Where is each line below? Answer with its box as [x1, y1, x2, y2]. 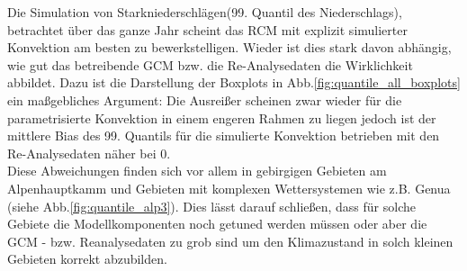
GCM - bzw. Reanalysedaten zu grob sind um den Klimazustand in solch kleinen [7, 231, 454, 250]
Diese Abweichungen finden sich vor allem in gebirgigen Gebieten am [7, 161, 387, 180]
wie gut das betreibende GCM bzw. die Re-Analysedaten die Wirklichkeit [7, 55, 413, 74]
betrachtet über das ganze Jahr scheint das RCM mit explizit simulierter [7, 20, 408, 39]
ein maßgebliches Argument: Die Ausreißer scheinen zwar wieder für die [7, 90, 402, 109]
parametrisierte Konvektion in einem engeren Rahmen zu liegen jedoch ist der [7, 108, 436, 127]
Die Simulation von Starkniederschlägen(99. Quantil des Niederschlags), [7, 3, 402, 21]
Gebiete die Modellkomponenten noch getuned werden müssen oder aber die [7, 214, 427, 233]
